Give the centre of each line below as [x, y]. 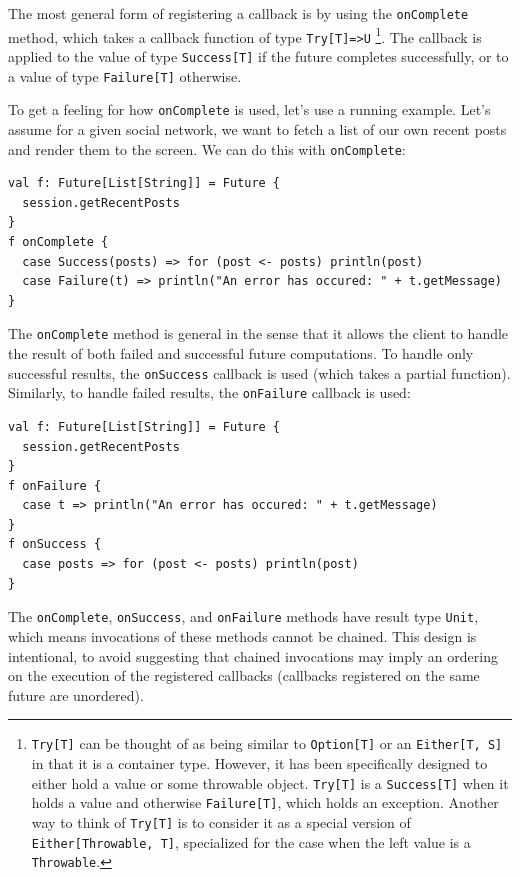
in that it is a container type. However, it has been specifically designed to [259, 762]
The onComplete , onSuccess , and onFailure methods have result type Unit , [243, 616]
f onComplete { [58, 241]
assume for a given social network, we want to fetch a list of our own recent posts [257, 128]
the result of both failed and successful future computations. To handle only [241, 353]
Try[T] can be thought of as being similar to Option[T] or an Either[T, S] [267, 743]
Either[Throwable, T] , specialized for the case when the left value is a [251, 841]
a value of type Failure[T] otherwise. [125, 75]
